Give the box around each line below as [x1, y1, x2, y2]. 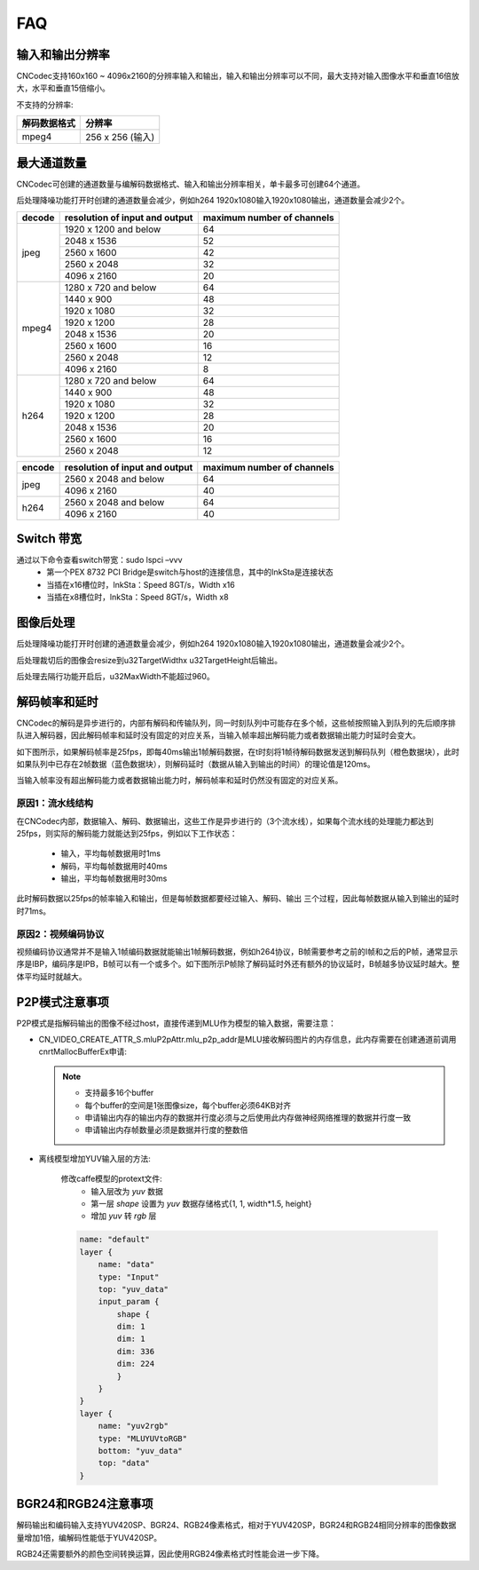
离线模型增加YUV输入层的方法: [38, 1153, 151, 1163]
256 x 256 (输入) [85, 131, 155, 144]
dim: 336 [116, 1346, 155, 1356]
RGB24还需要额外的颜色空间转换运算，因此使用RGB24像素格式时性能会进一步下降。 [16, 1549, 324, 1559]
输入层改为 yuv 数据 [90, 1185, 163, 1196]
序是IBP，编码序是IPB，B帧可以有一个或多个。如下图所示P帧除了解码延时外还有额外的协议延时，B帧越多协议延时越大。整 [16, 959, 460, 970]
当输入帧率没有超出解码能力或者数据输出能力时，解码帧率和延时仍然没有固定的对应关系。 [16, 775, 343, 786]
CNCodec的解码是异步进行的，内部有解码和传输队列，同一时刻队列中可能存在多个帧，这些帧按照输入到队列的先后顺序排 [16, 718, 457, 728]
